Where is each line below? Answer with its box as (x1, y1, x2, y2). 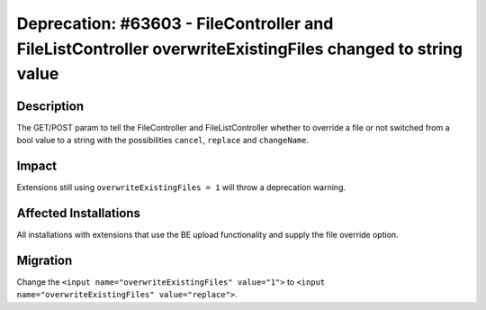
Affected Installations (16, 205, 141, 221)
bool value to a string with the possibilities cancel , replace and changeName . (16, 135, 310, 146)
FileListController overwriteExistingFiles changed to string (16, 39, 463, 59)
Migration (16, 252, 73, 268)
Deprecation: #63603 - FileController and (16, 14, 334, 33)
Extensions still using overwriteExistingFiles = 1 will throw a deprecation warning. (16, 181, 346, 193)
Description (16, 98, 85, 114)
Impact (16, 158, 58, 173)
